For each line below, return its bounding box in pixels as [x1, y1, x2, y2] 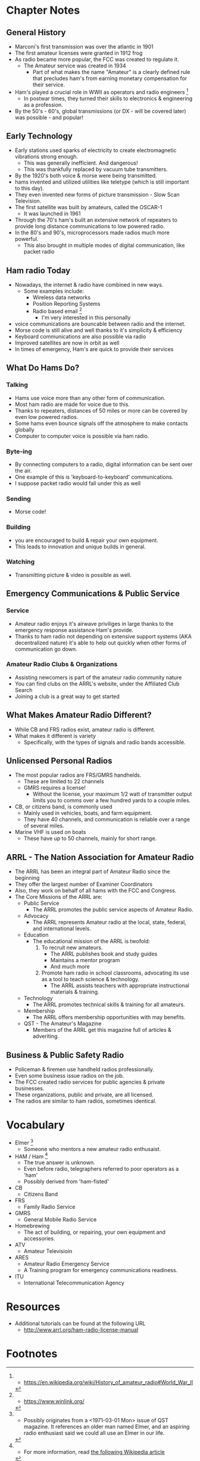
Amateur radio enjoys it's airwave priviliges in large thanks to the [14, 620, 174, 627]
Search [14, 686, 33, 693]
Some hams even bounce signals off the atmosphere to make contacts [14, 420, 189, 427]
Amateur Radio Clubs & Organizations [6, 660, 118, 668]
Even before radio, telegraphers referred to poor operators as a [23, 1165, 179, 1172]
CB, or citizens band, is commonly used [14, 803, 112, 811]
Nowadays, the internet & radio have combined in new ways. [14, 281, 164, 289]
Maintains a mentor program [50, 957, 120, 964]
